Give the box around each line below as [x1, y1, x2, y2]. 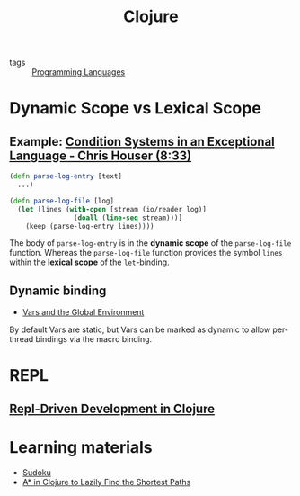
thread [9, 334, 34, 345]
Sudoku [22, 466, 51, 478]
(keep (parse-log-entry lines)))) [25, 221, 154, 230]
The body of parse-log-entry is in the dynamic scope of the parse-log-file [9, 238, 292, 248]
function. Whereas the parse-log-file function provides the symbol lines [9, 248, 283, 258]
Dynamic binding [9, 283, 107, 298]
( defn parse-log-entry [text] [9, 172, 123, 181]
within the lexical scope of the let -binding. [9, 257, 170, 267]
